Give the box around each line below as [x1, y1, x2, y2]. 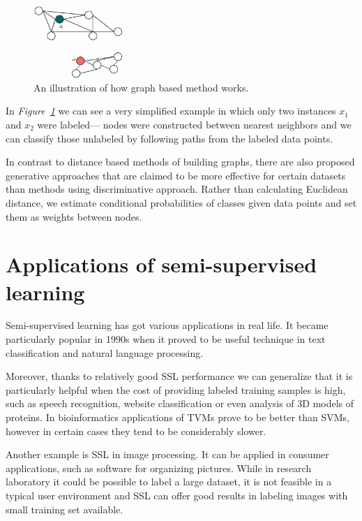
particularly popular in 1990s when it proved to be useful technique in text [6, 332, 326, 346]
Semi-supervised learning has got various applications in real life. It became [6, 318, 329, 332]
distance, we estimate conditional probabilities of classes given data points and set [6, 195, 357, 210]
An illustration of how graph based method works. [33, 80, 249, 94]
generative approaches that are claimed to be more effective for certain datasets [6, 168, 346, 182]
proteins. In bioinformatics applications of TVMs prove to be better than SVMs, [6, 410, 349, 425]
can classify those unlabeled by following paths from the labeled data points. [6, 131, 333, 145]
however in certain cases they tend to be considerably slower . [6, 423, 266, 438]
